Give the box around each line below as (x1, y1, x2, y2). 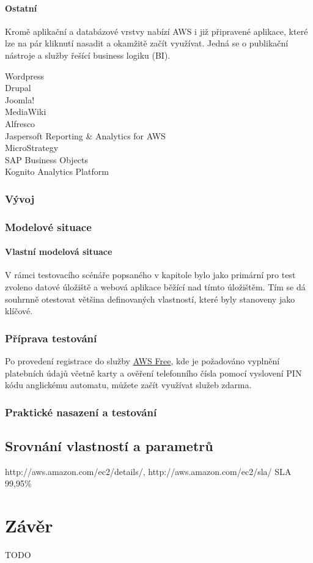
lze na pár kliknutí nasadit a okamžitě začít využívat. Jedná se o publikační (5, 37, 289, 50)
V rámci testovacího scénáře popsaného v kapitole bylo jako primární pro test (5, 268, 296, 281)
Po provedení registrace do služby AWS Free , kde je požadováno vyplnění (5, 355, 280, 367)
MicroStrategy (5, 141, 59, 154)
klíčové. (5, 304, 33, 317)
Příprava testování (5, 330, 97, 345)
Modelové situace (5, 219, 92, 234)
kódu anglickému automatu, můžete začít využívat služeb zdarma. (5, 378, 252, 391)
